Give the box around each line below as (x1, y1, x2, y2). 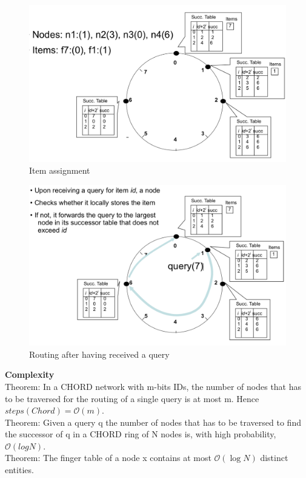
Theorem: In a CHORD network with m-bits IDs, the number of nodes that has (5, 380, 302, 392)
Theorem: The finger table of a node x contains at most (5, 451, 211, 464)
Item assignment (29, 164, 90, 177)
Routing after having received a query (29, 347, 170, 360)
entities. (5, 463, 34, 476)
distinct (260, 451, 288, 464)
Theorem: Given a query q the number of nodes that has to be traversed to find (5, 415, 301, 428)
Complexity (5, 368, 55, 381)
